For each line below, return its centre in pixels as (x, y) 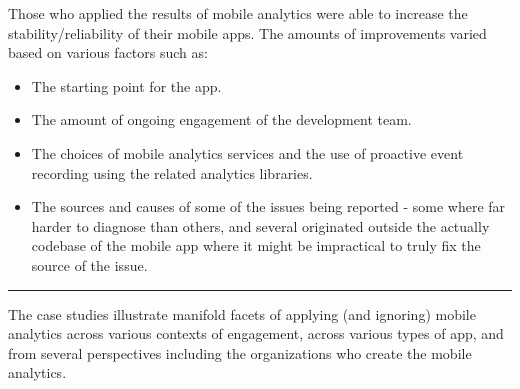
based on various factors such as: (108, 52)
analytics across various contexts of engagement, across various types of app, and (256, 333)
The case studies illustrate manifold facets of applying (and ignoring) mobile (242, 313)
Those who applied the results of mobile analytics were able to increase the (238, 13)
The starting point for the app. (126, 85)
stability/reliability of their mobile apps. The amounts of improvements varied (247, 32)
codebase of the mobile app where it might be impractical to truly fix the (256, 245)
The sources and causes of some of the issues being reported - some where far (268, 206)
